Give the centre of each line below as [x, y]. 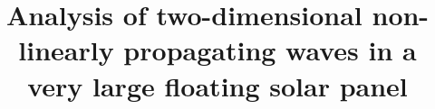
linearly [66, 50]
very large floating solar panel [217, 85]
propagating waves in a [270, 50]
